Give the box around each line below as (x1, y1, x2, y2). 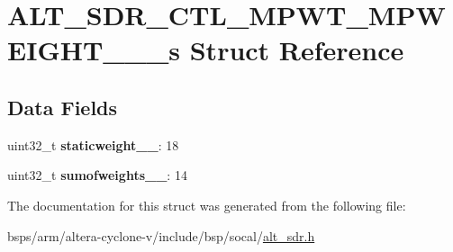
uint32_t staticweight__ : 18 (7, 135, 179, 154)
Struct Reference (189, 31, 404, 68)
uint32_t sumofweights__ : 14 (7, 166, 187, 184)
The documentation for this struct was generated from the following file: (7, 195, 406, 214)
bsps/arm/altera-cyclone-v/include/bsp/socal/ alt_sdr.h (7, 226, 315, 245)
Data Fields (7, 93, 118, 121)
